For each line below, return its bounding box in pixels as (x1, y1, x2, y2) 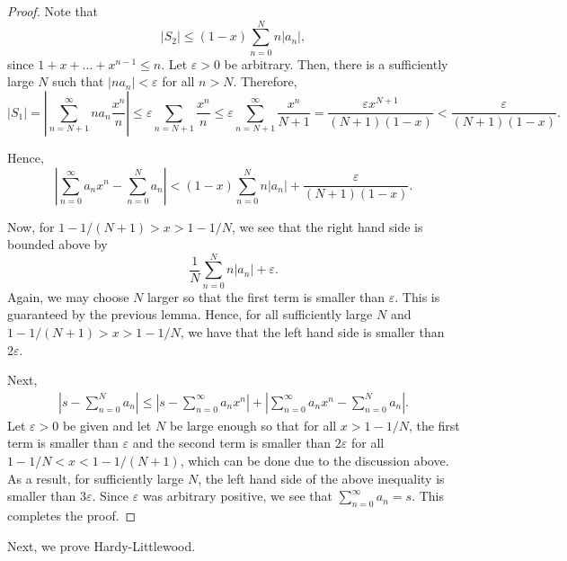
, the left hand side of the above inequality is (198, 468, 445, 487)
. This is (394, 287, 440, 306)
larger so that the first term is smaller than (146, 287, 385, 306)
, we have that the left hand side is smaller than (180, 323, 445, 341)
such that (52, 72, 104, 91)
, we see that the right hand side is (231, 217, 423, 236)
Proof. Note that (7, 2, 99, 20)
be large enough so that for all (169, 415, 337, 434)
